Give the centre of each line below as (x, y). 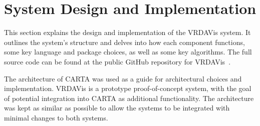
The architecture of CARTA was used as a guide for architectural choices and (123, 78)
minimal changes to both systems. (56, 117)
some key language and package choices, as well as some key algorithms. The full (128, 52)
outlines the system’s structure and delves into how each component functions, (124, 42)
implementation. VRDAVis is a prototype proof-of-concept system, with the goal (128, 88)
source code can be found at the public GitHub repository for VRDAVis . (117, 61)
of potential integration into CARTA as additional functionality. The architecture (129, 98)
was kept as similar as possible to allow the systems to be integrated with (117, 108)
